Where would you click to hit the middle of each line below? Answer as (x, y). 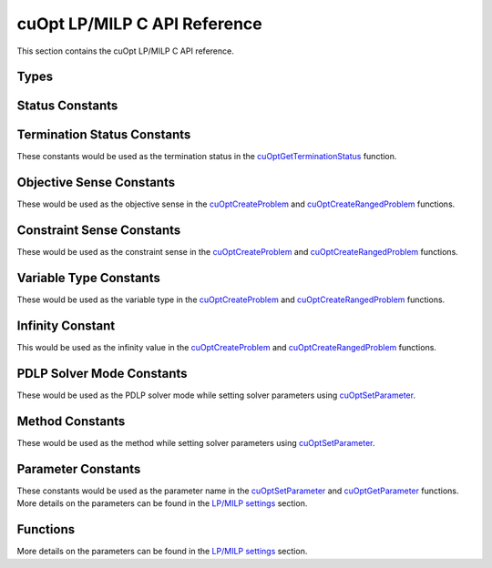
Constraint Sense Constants (99, 231)
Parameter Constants (79, 469)
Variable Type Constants (89, 278)
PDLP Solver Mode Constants (102, 373)
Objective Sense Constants (96, 183)
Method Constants (71, 421)
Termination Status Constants (104, 135)
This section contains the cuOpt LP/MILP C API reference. (125, 51)
